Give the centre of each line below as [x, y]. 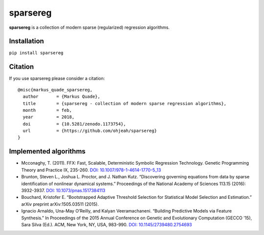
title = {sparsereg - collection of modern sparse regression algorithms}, [125, 103]
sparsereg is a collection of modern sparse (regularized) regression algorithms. [89, 27]
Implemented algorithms [47, 151]
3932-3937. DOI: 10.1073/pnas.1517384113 [63, 190]
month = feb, [47, 110]
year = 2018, [49, 117]
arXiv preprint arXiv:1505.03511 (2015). [60, 204]
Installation [26, 41]
